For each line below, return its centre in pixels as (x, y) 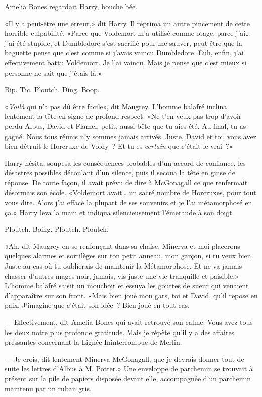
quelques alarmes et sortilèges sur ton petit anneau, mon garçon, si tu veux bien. (129, 256)
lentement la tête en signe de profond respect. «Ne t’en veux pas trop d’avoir (123, 116)
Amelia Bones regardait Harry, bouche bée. (71, 6)
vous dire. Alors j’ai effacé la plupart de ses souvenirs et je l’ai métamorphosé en (128, 202)
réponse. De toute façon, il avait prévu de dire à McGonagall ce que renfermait (126, 182)
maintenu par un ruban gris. (48, 388)
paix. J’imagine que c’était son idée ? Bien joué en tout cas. (97, 305)
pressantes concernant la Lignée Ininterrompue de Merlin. (93, 342)
